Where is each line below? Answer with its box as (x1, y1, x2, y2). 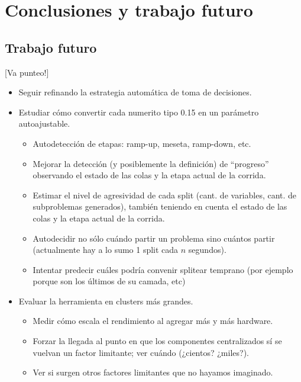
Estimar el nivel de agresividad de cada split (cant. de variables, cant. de (33, 188, 297, 201)
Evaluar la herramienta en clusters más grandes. (18, 294, 193, 307)
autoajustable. (18, 117, 70, 130)
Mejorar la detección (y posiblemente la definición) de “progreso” (33, 157, 269, 169)
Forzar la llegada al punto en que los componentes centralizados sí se (33, 335, 282, 347)
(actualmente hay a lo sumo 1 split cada (33, 243, 179, 256)
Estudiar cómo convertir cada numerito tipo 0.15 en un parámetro (18, 105, 259, 118)
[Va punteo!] (5, 66, 49, 78)
